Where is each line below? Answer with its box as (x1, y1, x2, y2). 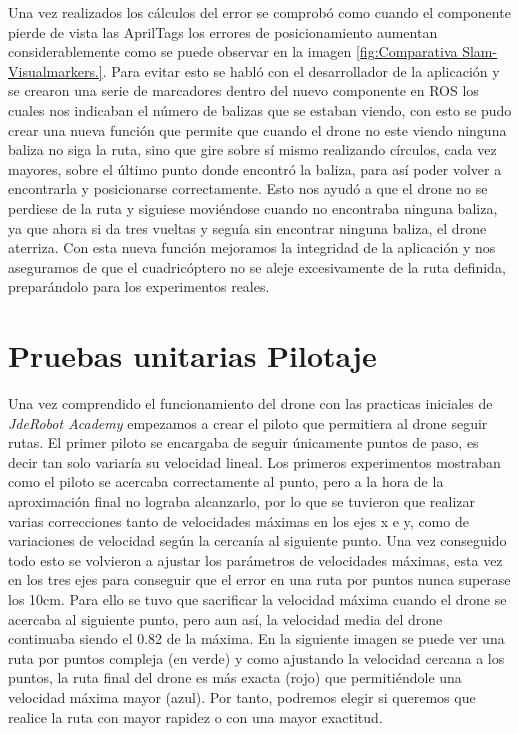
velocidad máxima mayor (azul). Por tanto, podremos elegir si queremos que (8, 686, 476, 707)
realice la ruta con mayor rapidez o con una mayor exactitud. (8, 706, 383, 727)
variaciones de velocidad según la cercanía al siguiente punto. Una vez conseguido (8, 530, 507, 551)
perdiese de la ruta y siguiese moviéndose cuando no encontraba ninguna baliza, (8, 197, 498, 218)
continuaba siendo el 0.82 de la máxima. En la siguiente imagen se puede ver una (8, 628, 505, 649)
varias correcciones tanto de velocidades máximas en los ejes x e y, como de (8, 510, 469, 531)
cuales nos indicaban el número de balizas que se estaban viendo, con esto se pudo (8, 99, 512, 120)
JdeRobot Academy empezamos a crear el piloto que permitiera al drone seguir (8, 412, 488, 433)
